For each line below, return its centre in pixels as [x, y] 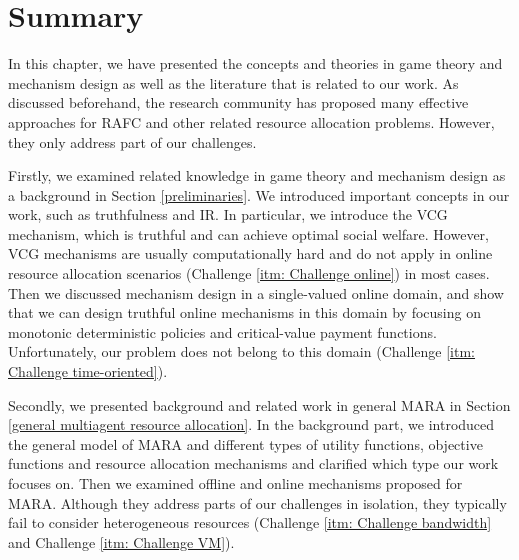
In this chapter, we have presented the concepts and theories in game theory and [255, 63]
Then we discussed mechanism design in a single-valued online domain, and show [256, 292]
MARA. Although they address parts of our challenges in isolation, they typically [257, 502]
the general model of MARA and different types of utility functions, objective [245, 443]
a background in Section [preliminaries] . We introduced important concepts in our [259, 194]
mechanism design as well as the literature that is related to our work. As [233, 82]
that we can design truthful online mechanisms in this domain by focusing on [244, 312]
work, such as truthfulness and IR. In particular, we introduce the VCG [228, 214]
